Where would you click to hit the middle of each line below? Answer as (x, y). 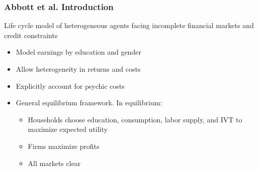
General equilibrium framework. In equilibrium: (89, 103)
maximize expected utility (68, 129)
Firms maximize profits (64, 146)
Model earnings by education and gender (78, 52)
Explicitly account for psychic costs (70, 86)
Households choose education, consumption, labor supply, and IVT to (135, 119)
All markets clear (54, 163)
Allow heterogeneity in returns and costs (78, 69)
